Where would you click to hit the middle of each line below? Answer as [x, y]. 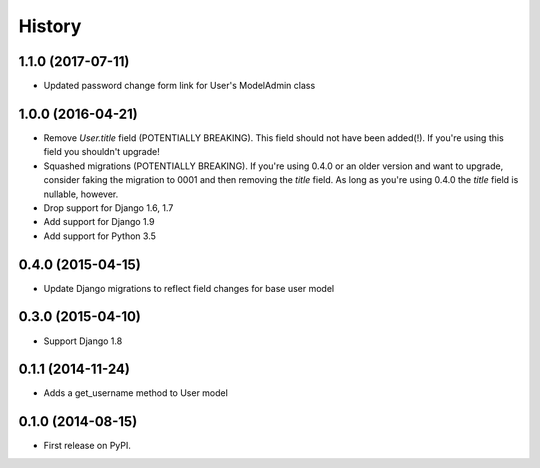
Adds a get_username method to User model [136, 393]
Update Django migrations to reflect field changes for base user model [189, 288]
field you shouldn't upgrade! [101, 152]
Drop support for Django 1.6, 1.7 [108, 207]
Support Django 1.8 [83, 341]
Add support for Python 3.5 [100, 236]
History [50, 26]
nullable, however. [81, 194]
